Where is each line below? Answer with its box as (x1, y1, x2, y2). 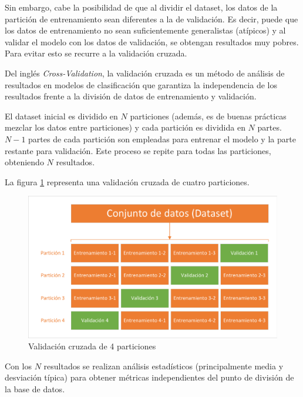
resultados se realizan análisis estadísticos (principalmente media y (43, 359, 284, 372)
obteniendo (5, 156, 44, 168)
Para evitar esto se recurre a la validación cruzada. (5, 47, 187, 59)
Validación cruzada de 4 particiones (28, 340, 156, 352)
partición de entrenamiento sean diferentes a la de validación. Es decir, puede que (5, 12, 298, 25)
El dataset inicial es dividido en (5, 109, 118, 122)
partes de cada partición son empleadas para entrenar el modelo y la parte (28, 132, 296, 145)
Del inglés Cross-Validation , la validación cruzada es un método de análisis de (5, 66, 285, 79)
